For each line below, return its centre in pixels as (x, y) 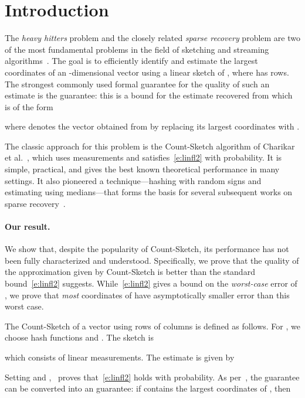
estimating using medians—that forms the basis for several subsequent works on (149, 192)
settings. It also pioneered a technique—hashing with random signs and (133, 180)
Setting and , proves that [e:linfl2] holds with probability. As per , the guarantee (152, 377)
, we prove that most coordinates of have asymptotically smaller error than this (147, 295)
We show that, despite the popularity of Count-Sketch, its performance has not (147, 249)
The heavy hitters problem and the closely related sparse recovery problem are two (152, 38)
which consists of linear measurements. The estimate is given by (120, 357)
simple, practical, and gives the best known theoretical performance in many (142, 169)
